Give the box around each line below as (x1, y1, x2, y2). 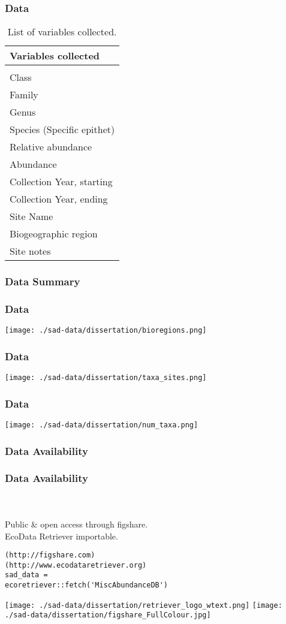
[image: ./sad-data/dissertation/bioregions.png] (5, 326, 207, 335)
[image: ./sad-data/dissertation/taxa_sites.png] (5, 373, 207, 382)
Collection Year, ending (10, 192, 108, 206)
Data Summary (5, 274, 80, 289)
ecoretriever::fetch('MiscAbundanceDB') (5, 581, 168, 590)
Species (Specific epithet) (10, 122, 115, 137)
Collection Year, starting (10, 174, 113, 189)
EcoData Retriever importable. (5, 529, 118, 542)
